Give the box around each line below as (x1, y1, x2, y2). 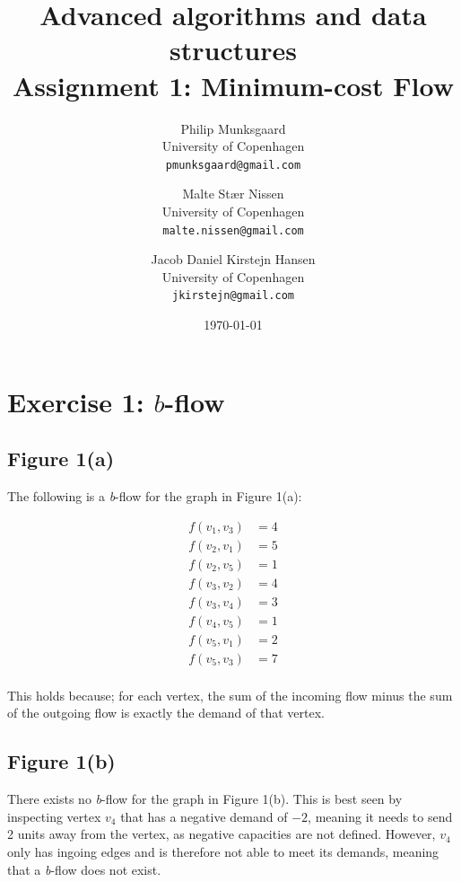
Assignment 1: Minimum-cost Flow (13, 66, 454, 103)
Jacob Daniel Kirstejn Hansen (151, 250, 316, 269)
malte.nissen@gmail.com (162, 224, 304, 237)
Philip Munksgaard (180, 119, 286, 137)
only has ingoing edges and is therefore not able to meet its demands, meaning (7, 842, 439, 861)
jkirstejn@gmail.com (171, 289, 295, 303)
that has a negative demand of (120, 807, 288, 825)
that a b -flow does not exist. (7, 860, 161, 878)
